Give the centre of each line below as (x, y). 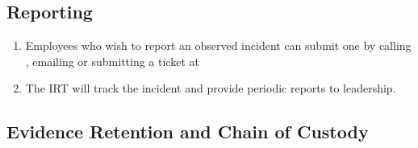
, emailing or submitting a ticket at (112, 61)
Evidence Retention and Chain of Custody (188, 132)
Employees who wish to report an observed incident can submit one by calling (218, 45)
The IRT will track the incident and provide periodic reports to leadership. (211, 88)
